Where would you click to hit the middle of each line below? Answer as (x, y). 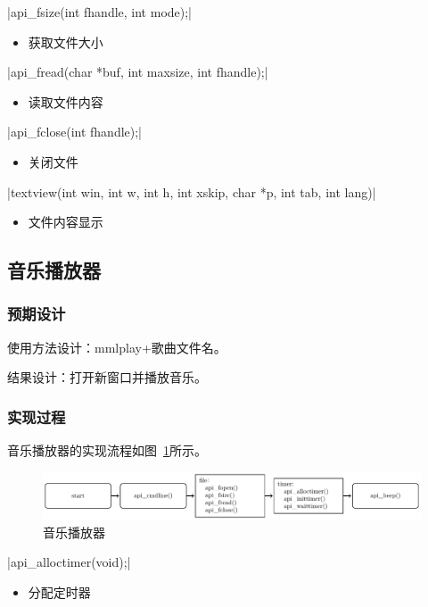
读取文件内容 (66, 101)
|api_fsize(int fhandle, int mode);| (100, 12)
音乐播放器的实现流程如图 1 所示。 (107, 450)
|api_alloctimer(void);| (69, 562)
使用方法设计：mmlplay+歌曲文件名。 (117, 347)
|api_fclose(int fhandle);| (75, 132)
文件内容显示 (66, 222)
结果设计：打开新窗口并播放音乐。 (107, 377)
